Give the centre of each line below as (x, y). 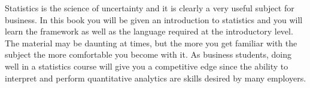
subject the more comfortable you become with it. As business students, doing (148, 54)
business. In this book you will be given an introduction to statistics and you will (154, 19)
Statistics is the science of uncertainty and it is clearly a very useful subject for (150, 8)
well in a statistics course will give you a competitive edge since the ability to (147, 66)
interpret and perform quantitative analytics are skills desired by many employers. (156, 78)
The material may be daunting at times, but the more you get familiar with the (151, 43)
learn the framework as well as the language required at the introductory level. (149, 31)
